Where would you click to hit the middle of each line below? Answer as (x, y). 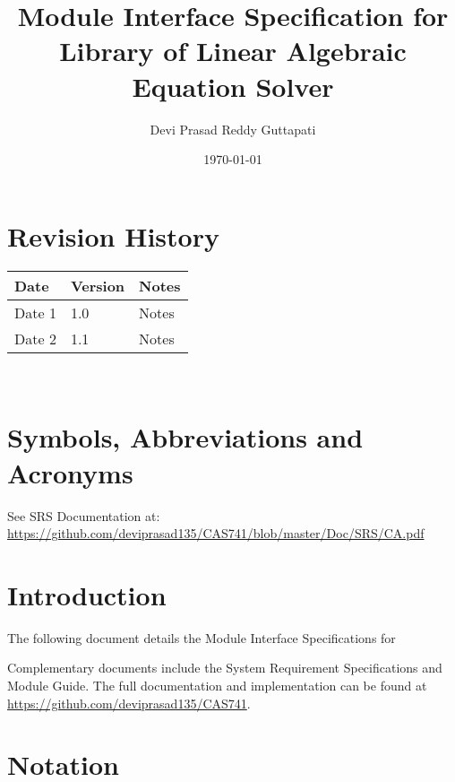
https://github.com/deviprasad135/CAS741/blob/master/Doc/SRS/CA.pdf (216, 533)
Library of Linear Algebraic (233, 51)
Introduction (87, 594)
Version (98, 285)
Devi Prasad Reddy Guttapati (233, 129)
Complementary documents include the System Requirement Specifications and (225, 668)
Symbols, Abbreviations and (185, 437)
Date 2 (35, 338)
